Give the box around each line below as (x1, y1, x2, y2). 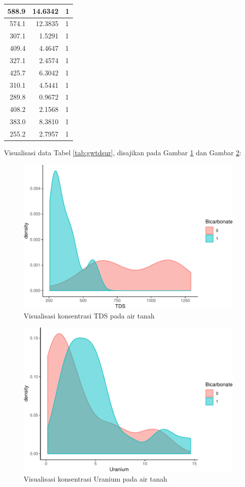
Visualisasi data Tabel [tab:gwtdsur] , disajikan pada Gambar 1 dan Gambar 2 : (4, 147, 242, 158)
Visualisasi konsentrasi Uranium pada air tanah (24, 473, 168, 484)
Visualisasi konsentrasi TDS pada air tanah (24, 310, 155, 320)
